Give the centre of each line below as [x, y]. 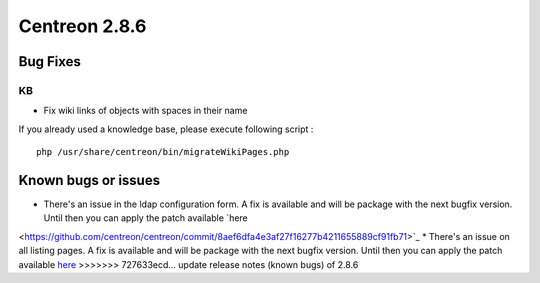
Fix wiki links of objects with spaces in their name [145, 111]
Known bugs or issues [89, 180]
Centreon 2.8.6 [82, 26]
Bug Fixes [50, 61]
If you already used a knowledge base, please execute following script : [166, 129]
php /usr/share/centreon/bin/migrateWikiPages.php [163, 152]
